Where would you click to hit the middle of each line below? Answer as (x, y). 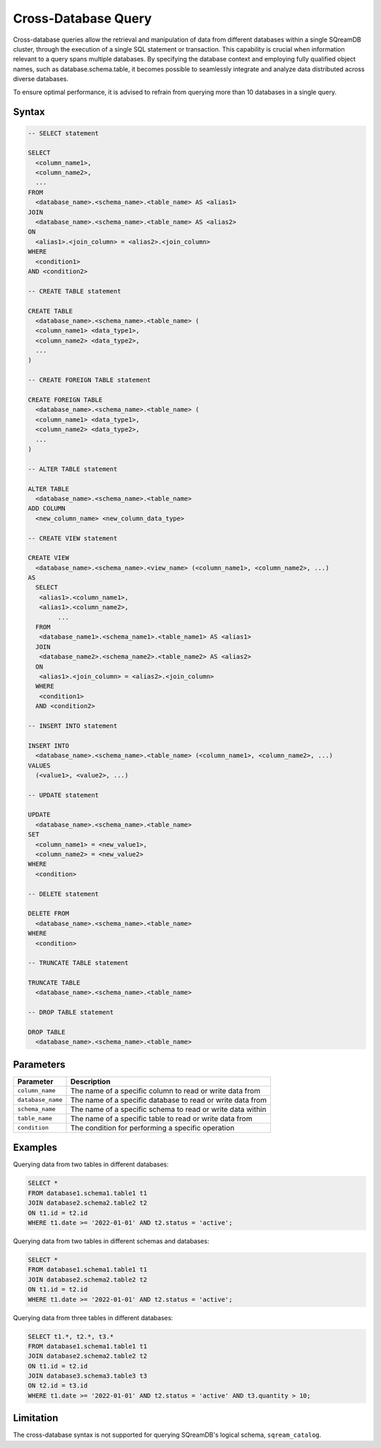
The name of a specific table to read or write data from (161, 1118)
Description (90, 1082)
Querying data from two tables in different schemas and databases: (111, 1241)
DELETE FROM (49, 914)
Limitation (36, 1418)
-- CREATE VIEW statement (73, 538)
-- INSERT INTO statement (73, 726)
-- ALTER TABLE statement (73, 469)
